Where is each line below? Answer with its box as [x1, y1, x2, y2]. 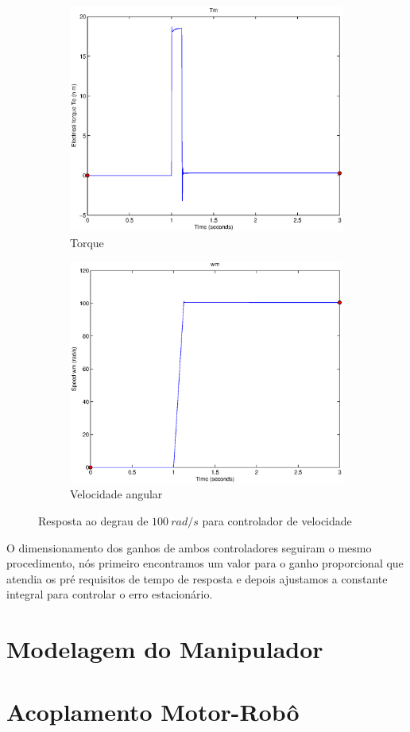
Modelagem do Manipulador [6, 633, 323, 665]
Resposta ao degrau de [38, 513, 149, 529]
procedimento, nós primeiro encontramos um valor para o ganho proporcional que [6, 555, 404, 571]
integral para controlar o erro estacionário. [6, 586, 213, 602]
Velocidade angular [70, 486, 163, 502]
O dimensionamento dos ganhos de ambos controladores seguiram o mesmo [6, 539, 372, 556]
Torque [70, 234, 104, 250]
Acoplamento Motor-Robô [6, 695, 300, 727]
